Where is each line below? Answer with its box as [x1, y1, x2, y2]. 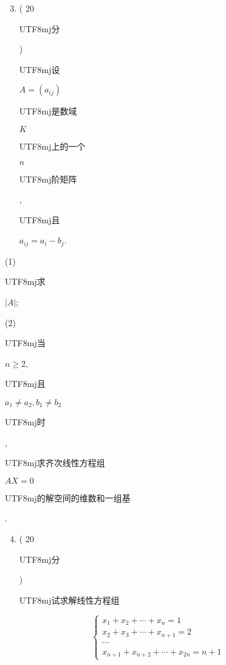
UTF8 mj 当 [5, 336, 46, 349]
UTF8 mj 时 [5, 415, 46, 428]
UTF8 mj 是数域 [19, 105, 77, 117]
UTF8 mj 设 [19, 63, 60, 75]
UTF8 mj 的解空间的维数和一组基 [5, 491, 131, 504]
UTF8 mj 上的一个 [19, 139, 86, 152]
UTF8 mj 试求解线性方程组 [19, 593, 120, 606]
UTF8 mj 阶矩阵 [19, 172, 77, 185]
